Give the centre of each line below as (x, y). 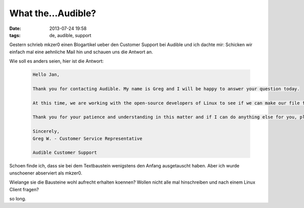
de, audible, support (70, 35)
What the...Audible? (53, 13)
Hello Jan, (46, 75)
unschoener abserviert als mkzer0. (46, 173)
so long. (18, 198)
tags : (15, 35)
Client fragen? (24, 189)
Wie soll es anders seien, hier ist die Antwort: (56, 61)
